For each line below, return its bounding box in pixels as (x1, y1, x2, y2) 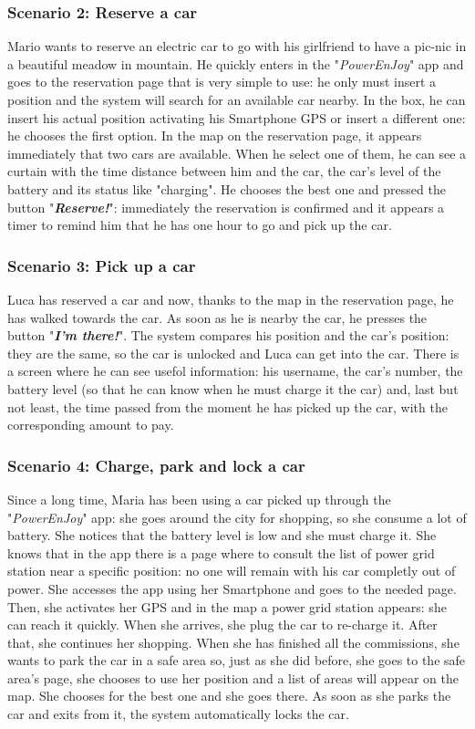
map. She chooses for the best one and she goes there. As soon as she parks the (7, 686, 451, 705)
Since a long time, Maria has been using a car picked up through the (7, 489, 391, 508)
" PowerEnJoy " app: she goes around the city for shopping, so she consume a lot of (7, 507, 467, 526)
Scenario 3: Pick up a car (7, 254, 196, 276)
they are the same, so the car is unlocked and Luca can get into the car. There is (7, 343, 460, 362)
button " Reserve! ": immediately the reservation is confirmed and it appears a (7, 197, 445, 216)
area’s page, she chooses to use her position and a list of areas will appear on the (7, 668, 460, 687)
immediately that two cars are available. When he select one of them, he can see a (7, 143, 467, 162)
